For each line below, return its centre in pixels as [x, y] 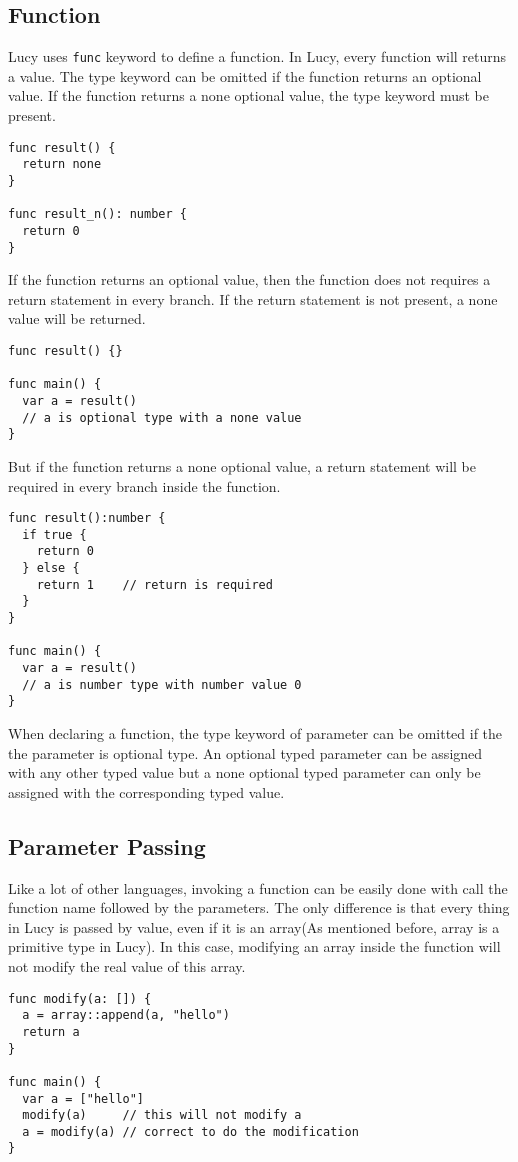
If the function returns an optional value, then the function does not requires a [249, 279]
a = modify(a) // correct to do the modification [190, 1131]
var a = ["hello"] [83, 1098]
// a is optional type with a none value [162, 417]
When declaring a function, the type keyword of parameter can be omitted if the [255, 733]
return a [51, 1031]
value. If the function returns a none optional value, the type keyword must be [248, 95]
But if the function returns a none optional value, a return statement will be [242, 465]
